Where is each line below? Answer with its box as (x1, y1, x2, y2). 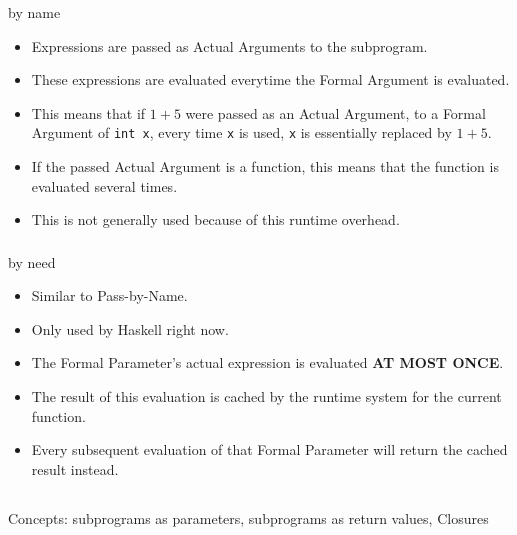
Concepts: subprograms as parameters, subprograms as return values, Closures (8, 507, 489, 528)
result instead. (31, 458, 119, 479)
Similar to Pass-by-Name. (31, 285, 188, 306)
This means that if (31, 102, 146, 123)
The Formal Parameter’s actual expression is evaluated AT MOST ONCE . (31, 352, 504, 373)
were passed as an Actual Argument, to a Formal (185, 102, 486, 123)
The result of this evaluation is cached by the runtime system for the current (31, 386, 502, 407)
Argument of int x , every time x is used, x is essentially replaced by (31, 122, 452, 143)
